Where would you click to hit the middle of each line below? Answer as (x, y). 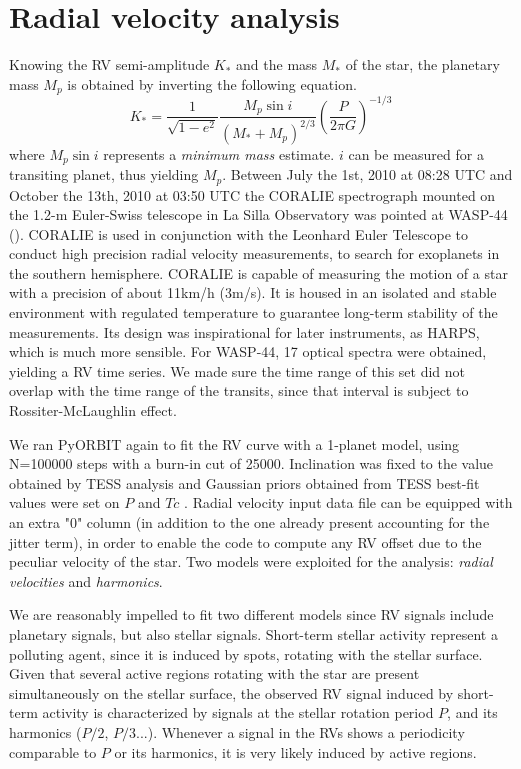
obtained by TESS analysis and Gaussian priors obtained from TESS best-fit (244, 482)
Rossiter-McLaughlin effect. (93, 410)
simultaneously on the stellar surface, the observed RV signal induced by (231, 692)
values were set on (64, 502)
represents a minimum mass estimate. (219, 153)
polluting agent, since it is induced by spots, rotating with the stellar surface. (246, 653)
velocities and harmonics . (86, 580)
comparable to (53, 751)
